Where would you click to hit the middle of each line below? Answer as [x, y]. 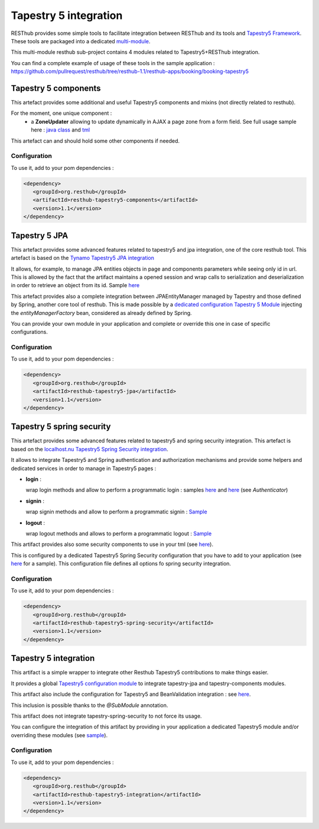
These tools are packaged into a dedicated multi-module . [81, 41]
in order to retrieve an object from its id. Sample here [75, 285]
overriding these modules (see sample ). [59, 735]
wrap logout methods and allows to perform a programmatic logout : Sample [119, 534]
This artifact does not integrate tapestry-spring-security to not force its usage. [106, 716]
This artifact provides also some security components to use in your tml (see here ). [112, 544]
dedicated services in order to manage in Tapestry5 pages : [84, 468]
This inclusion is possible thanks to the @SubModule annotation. [89, 705]
